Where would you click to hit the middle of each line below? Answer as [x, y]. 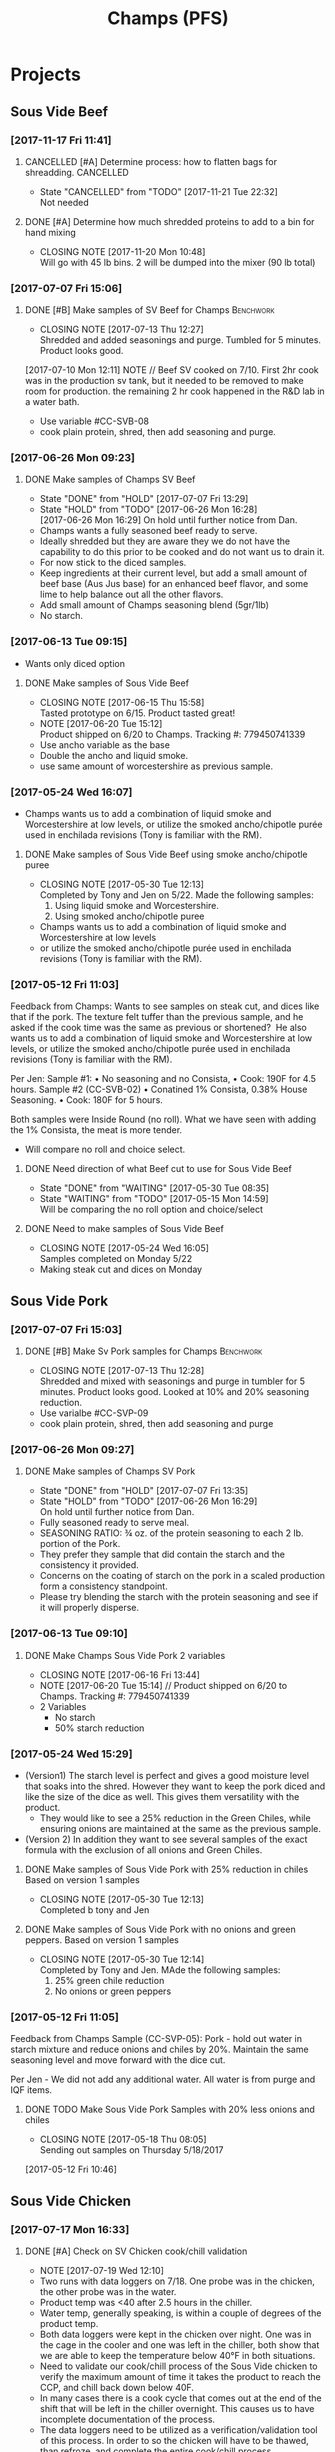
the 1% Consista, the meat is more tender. [96, 1130]
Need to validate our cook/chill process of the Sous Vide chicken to [178, 2366]
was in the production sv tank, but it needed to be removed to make [164, 381]
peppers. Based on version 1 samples [102, 1939]
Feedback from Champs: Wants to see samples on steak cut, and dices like [165, 1006]
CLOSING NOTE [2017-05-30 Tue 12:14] [122, 1959]
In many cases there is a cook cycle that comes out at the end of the [180, 2398]
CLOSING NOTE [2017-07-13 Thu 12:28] [122, 1371]
